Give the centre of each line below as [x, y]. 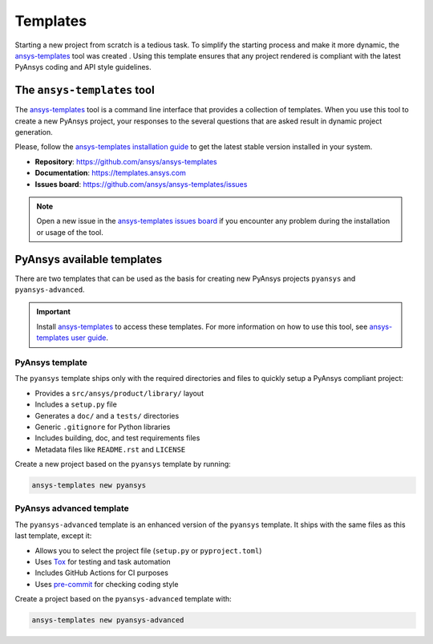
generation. [34, 132]
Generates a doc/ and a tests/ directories [107, 415]
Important [54, 312]
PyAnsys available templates [89, 259]
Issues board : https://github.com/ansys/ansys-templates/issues [141, 184]
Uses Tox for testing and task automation [103, 561]
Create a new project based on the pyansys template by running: [123, 464]
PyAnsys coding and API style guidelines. [83, 67]
